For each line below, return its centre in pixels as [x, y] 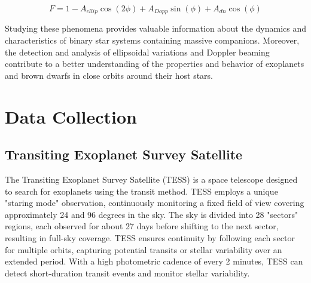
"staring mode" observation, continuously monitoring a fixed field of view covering [155, 203]
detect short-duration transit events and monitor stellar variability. [127, 273]
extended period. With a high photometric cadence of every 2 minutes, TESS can [154, 261]
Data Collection [71, 116]
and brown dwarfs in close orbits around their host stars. [109, 75]
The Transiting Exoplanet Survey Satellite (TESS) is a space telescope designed [151, 179]
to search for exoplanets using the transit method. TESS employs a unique [141, 191]
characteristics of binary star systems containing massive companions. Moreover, [152, 40]
